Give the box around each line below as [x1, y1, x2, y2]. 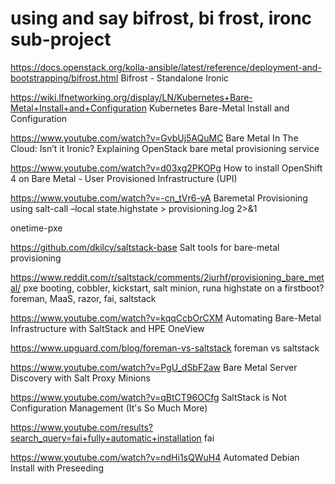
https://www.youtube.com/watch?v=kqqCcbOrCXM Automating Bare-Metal [10, 312, 322, 324]
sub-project [10, 28, 112, 51]
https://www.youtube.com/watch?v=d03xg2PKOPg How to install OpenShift [10, 162, 323, 174]
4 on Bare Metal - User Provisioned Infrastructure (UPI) [10, 172, 238, 184]
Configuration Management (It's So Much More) [10, 402, 208, 414]
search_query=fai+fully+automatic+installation [10, 432, 202, 444]
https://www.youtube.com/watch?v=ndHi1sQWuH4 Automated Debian [10, 451, 300, 463]
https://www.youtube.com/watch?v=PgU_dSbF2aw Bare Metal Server [10, 361, 298, 373]
